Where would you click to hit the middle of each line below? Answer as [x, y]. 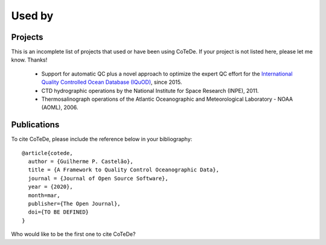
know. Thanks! [29, 60]
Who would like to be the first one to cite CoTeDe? [73, 234]
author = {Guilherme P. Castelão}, [81, 162]
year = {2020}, [50, 187]
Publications [35, 125]
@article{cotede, [47, 153]
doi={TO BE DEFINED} [59, 212]
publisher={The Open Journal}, [74, 204]
